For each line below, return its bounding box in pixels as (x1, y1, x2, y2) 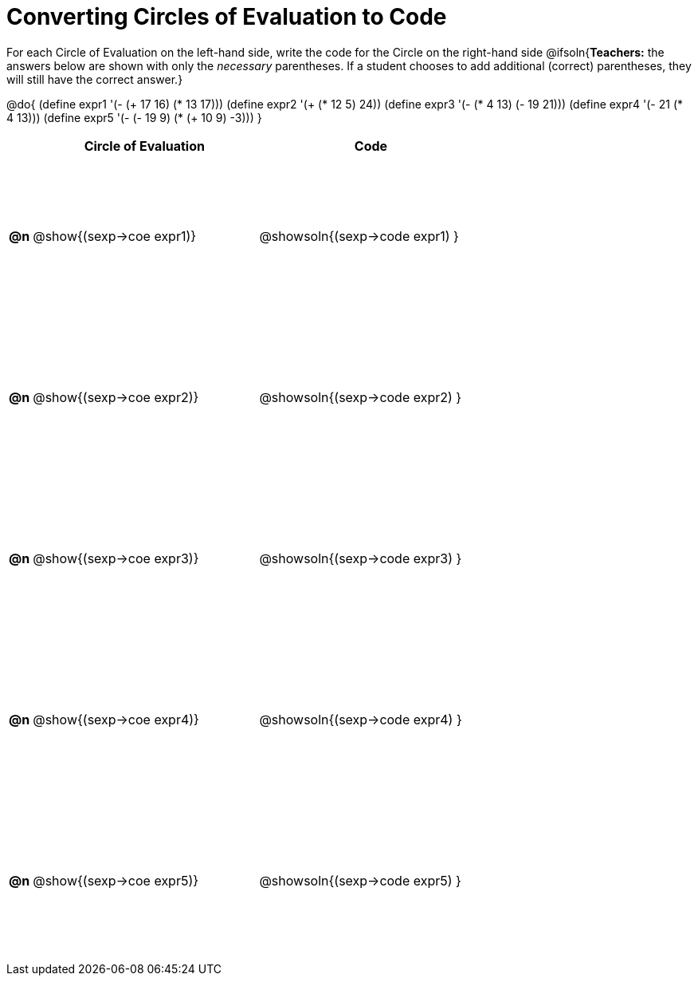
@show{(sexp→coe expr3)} (33, 550, 199, 566)
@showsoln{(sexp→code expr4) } (259, 711, 462, 728)
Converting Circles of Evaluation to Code (6, 3, 447, 30)
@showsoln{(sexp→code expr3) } (259, 550, 462, 566)
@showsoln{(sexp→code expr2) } (259, 388, 462, 405)
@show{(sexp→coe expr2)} (33, 388, 199, 405)
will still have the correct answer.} (6, 72, 183, 86)
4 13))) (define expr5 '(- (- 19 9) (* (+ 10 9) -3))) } (6, 110, 262, 124)
